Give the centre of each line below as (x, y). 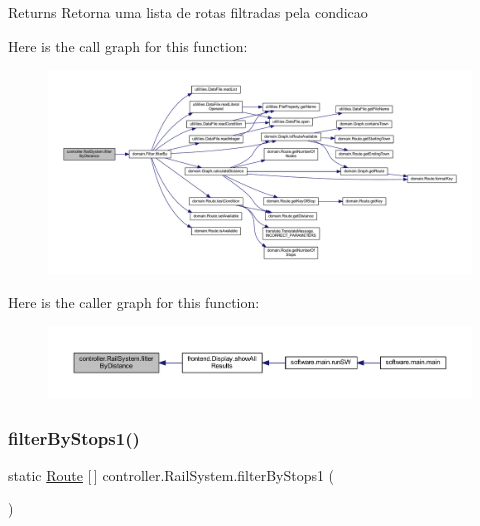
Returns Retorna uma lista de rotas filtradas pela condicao (188, 12)
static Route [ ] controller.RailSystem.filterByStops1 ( (171, 474)
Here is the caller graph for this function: (134, 302)
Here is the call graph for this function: (128, 45)
